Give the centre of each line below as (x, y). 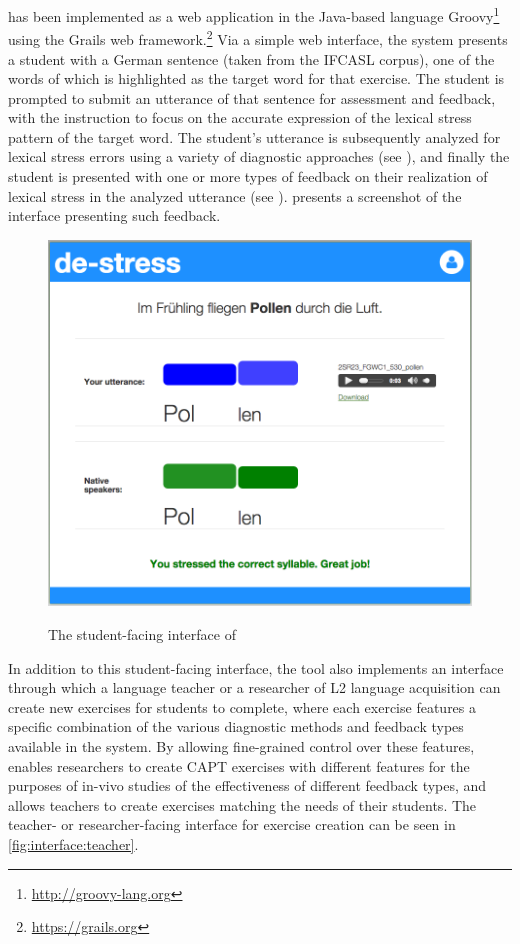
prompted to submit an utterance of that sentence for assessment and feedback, (252, 97)
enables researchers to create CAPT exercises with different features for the (239, 765)
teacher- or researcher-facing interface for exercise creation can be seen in (232, 824)
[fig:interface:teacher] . (73, 843)
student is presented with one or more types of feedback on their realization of (248, 176)
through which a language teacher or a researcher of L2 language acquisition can (254, 687)
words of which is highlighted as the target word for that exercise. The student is (256, 78)
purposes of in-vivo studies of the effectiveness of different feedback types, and (247, 785)
